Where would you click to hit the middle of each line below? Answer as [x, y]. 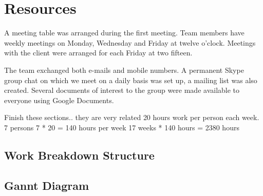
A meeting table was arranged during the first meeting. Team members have [124, 33]
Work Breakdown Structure [79, 155]
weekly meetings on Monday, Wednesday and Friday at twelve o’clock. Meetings [130, 42]
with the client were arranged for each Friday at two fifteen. [98, 53]
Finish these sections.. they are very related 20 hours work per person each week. [132, 117]
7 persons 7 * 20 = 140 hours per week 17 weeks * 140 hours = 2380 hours [122, 127]
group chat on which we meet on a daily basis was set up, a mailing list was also [131, 80]
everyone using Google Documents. [59, 100]
